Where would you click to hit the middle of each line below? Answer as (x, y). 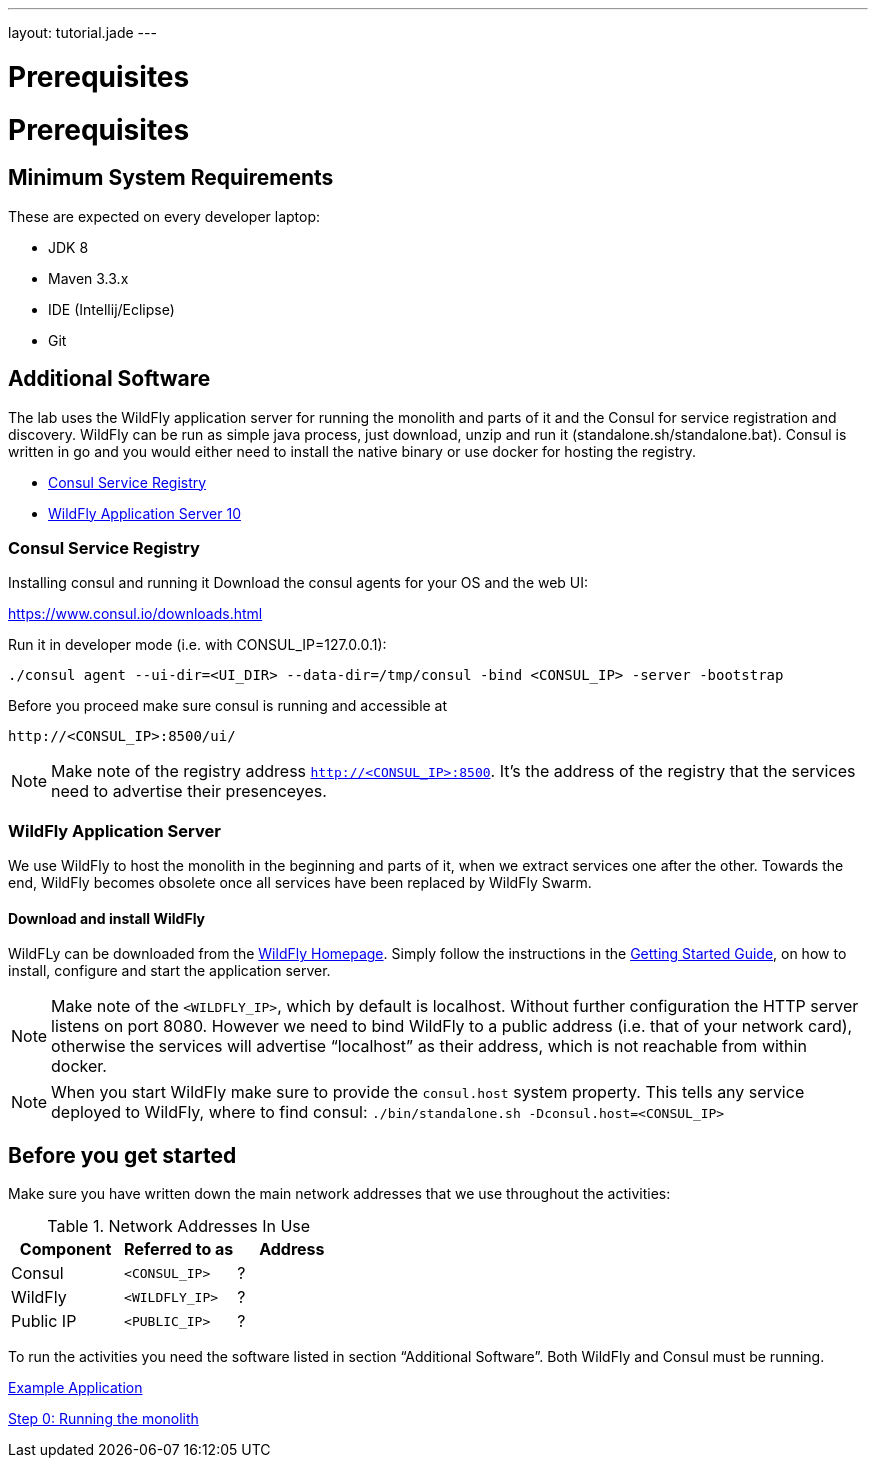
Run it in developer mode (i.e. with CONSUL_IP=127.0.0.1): (197, 645)
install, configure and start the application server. (169, 971)
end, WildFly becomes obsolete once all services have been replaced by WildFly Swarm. (300, 883)
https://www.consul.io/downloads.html (135, 614)
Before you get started (122, 1155)
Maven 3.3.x (88, 278)
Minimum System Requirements (171, 178)
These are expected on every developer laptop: (164, 216)
